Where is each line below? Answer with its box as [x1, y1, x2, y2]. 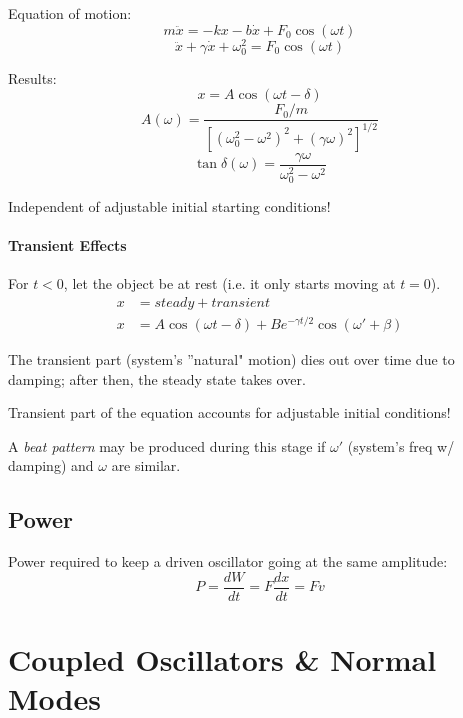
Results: [8, 67, 57, 88]
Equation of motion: [8, 3, 132, 23]
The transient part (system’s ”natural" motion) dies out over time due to [8, 349, 455, 370]
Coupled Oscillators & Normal [8, 639, 437, 680]
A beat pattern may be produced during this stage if [8, 435, 326, 456]
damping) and [8, 455, 94, 476]
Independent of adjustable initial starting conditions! [8, 195, 331, 216]
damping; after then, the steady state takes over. [8, 368, 306, 389]
